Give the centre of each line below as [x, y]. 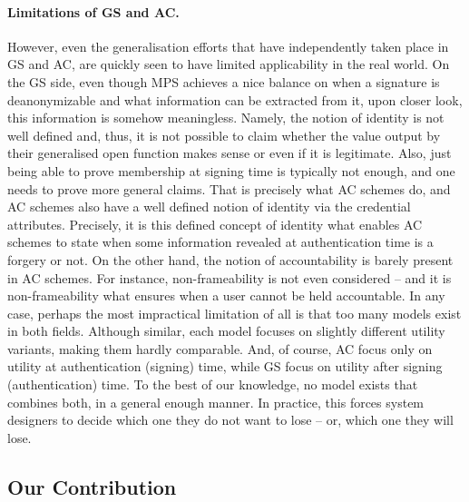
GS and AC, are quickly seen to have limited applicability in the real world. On [229, 64]
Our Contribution [92, 486]
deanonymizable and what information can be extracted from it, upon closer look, [235, 99]
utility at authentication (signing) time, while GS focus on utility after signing [225, 366]
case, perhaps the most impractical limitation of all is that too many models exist [234, 313]
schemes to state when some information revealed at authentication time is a [220, 242]
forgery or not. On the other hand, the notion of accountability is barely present [230, 259]
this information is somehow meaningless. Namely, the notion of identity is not [226, 118]
